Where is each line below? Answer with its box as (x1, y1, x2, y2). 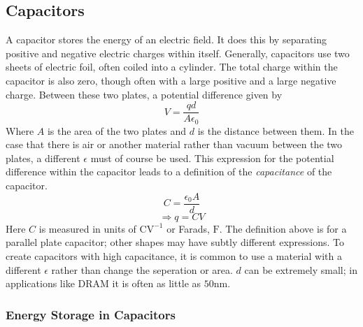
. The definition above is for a (219, 221, 347, 235)
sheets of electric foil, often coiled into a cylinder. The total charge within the (6, 59, 338, 74)
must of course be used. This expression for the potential (90, 150, 334, 165)
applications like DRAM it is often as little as (6, 276, 201, 291)
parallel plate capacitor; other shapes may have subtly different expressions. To (6, 235, 345, 249)
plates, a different (6, 150, 80, 165)
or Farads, (166, 221, 210, 235)
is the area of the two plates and (47, 123, 187, 138)
